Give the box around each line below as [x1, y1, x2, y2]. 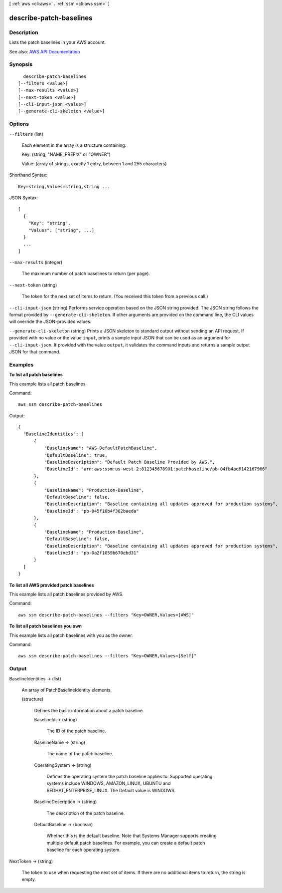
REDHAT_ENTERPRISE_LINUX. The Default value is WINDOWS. [46, 787, 176, 793]
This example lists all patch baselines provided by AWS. [9, 592, 124, 597]
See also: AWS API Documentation [9, 48, 80, 54]
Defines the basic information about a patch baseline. [34, 707, 144, 713]
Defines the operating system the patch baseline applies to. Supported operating [46, 774, 213, 780]
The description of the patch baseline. [46, 810, 125, 816]
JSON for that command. [9, 348, 61, 354]
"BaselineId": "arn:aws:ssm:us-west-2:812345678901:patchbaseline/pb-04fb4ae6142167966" [44, 466, 268, 472]
